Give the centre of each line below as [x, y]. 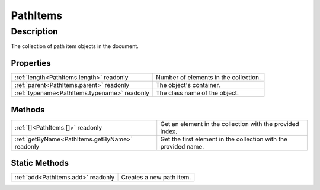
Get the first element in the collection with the [224, 139]
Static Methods [40, 163]
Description [35, 31]
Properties [31, 63]
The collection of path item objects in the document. [75, 46]
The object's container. [188, 85]
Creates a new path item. [156, 178]
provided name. [182, 146]
